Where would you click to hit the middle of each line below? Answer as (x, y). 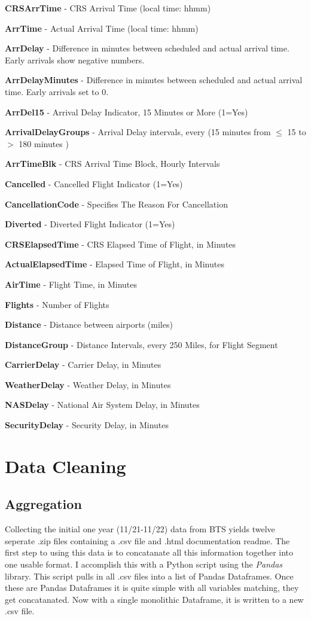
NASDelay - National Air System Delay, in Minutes (102, 405)
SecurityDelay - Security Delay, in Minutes (87, 425)
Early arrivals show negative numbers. (75, 60)
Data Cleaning (65, 466)
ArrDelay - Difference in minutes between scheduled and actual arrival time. (147, 48)
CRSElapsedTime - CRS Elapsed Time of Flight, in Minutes (121, 244)
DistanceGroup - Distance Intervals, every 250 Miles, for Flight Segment (141, 344)
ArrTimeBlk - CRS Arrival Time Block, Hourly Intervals (112, 164)
